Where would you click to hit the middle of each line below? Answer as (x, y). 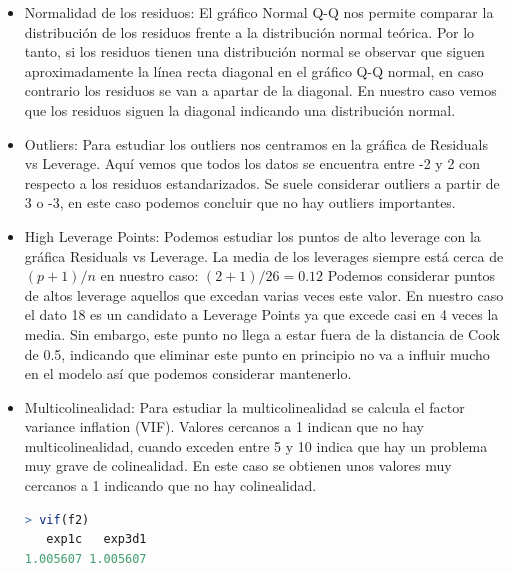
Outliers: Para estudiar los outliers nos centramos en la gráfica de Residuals (256, 143)
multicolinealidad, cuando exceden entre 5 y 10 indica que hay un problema (256, 445)
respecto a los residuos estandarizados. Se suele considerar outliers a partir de (262, 182)
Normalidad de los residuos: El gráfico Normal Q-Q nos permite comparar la (259, 12)
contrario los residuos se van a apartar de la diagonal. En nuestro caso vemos (260, 90)
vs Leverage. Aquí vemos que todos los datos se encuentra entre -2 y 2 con (252, 163)
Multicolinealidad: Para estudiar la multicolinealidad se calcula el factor (244, 406)
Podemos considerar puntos (411, 275)
